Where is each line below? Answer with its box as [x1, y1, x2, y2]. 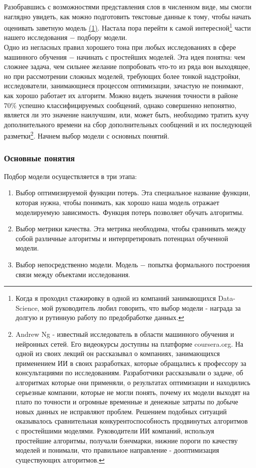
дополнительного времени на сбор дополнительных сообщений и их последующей [4, 119, 252, 129]
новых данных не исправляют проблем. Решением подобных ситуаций [15, 406, 227, 416]
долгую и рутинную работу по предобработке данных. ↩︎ [15, 312, 184, 323]
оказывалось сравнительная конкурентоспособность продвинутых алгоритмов [15, 416, 248, 426]
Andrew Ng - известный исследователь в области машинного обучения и [15, 328, 234, 339]
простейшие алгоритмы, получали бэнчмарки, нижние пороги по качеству [15, 435, 238, 445]
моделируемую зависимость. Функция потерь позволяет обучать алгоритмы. [15, 207, 244, 217]
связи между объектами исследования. [15, 269, 130, 279]
